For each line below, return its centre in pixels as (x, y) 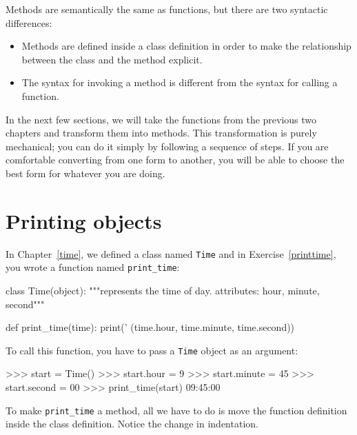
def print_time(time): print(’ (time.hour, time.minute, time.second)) (150, 327)
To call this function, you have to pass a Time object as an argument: (152, 350)
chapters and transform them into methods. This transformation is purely (161, 133)
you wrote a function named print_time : (93, 267)
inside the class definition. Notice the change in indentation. (132, 424)
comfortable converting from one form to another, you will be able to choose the (175, 160)
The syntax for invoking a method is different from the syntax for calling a (180, 82)
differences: (29, 22)
